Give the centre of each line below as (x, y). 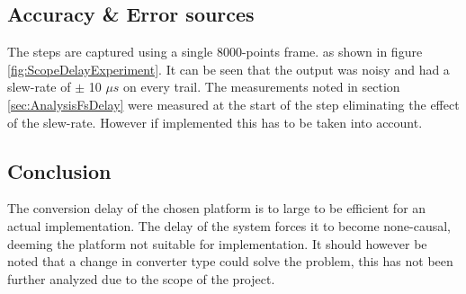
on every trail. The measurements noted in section (262, 87)
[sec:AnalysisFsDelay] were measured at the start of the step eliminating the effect (233, 104)
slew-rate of (39, 87)
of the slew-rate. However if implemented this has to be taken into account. (215, 122)
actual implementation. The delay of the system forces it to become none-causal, (229, 225)
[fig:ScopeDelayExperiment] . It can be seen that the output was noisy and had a (229, 69)
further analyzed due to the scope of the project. (141, 278)
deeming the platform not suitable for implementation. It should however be (217, 243)
